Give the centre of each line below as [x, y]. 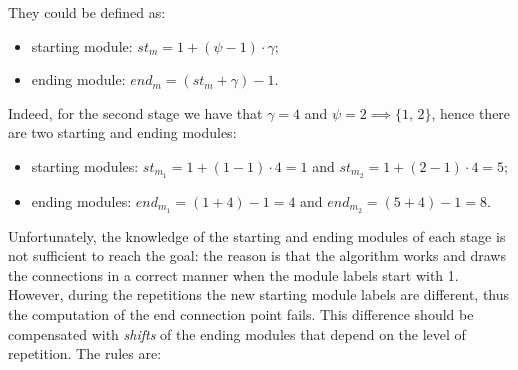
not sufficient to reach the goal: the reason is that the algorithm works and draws [257, 255]
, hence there [471, 112]
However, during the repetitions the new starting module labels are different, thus [259, 294]
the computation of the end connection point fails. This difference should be [241, 314]
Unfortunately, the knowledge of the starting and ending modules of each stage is [257, 235]
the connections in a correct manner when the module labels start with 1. [233, 274]
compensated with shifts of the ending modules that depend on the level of [237, 333]
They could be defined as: [87, 12]
